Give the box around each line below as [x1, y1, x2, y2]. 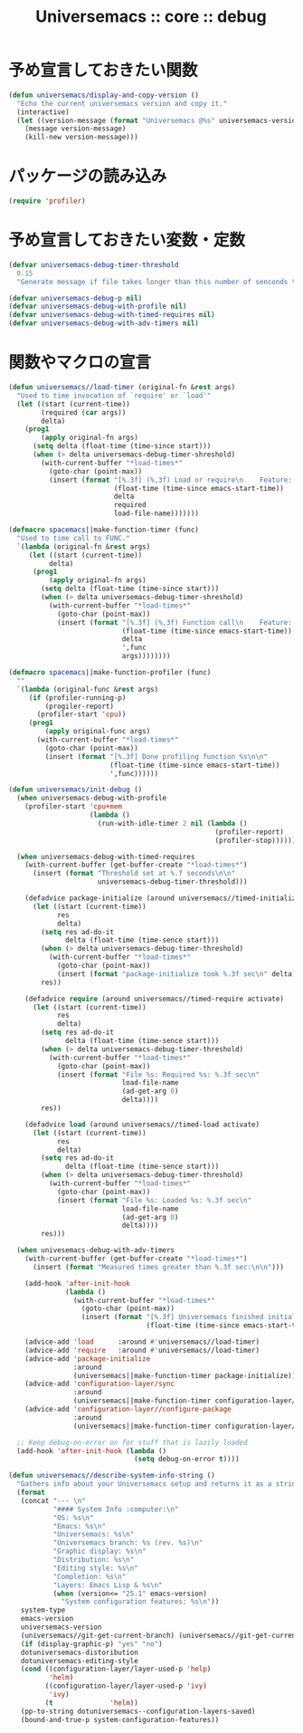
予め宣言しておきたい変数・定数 [8, 230, 246, 251]
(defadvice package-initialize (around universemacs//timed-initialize [24, 894, 300, 903]
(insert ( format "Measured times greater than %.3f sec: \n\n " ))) [32, 1262, 284, 1271]
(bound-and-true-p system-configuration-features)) [20, 1715, 220, 1724]
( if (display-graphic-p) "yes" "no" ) [20, 1639, 164, 1649]
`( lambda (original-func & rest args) [16, 685, 159, 694]
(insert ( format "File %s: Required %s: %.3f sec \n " [56, 1070, 260, 1079]
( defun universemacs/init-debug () [8, 785, 143, 794]
